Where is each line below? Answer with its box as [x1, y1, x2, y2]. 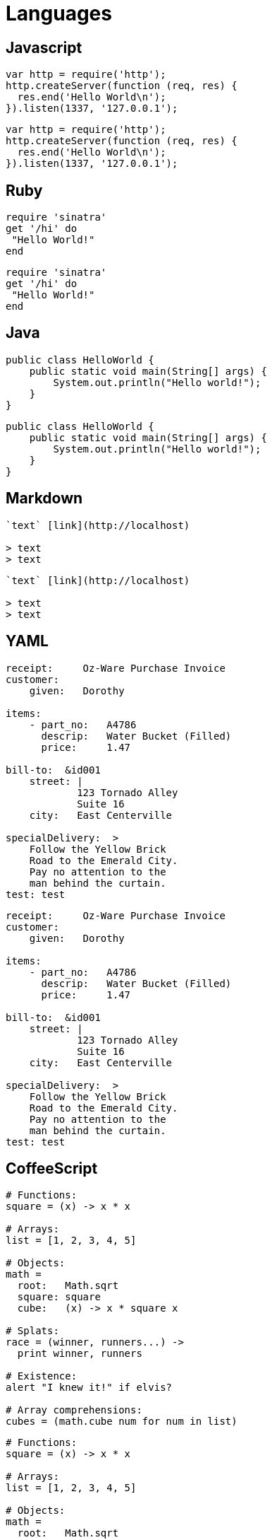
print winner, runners [17, 1348, 142, 1360]
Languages [6, 1, 112, 25]
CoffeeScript [6, 1159, 98, 1177]
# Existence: [6, 1370, 78, 1382]
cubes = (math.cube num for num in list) [6, 1416, 237, 1428]
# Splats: [6, 1325, 59, 1337]
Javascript [6, 38, 82, 57]
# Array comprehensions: [6, 1404, 142, 1416]
